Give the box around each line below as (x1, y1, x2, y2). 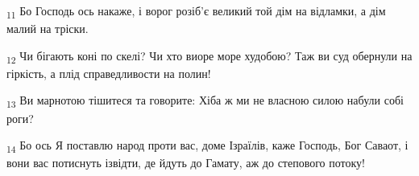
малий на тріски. (6, 20, 89, 37)
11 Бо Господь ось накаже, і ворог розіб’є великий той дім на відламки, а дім (6, 2, 386, 21)
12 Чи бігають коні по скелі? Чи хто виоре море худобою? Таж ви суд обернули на (6, 47, 413, 66)
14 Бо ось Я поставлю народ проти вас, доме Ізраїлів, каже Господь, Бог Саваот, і (6, 137, 409, 155)
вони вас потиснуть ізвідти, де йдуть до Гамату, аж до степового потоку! (6, 154, 365, 171)
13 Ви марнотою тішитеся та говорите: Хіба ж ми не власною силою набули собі (6, 92, 404, 111)
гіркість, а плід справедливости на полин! (6, 64, 211, 81)
